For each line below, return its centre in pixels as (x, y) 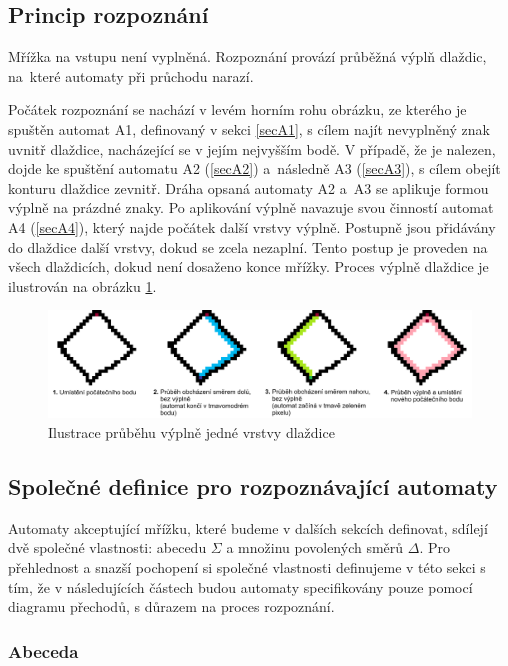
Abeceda (43, 650)
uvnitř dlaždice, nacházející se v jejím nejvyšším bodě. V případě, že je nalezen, (252, 148)
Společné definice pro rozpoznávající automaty (253, 485)
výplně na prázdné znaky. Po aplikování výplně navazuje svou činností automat (251, 207)
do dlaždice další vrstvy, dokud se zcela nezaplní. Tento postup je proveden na (248, 246)
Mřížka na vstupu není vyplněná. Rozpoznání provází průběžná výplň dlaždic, (247, 56)
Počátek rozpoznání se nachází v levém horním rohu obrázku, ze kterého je (237, 109)
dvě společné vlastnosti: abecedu (107, 547)
